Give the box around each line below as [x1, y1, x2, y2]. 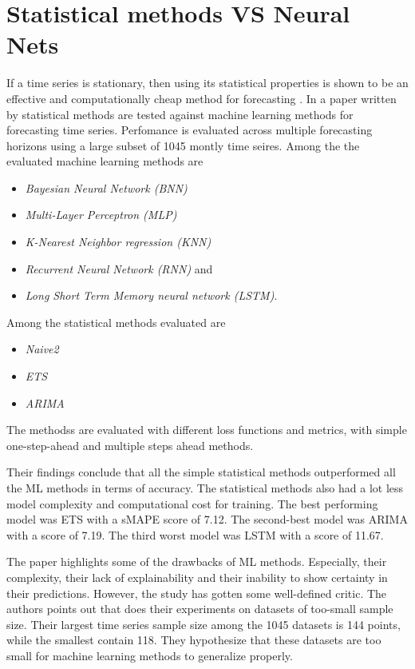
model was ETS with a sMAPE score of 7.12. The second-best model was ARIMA [6, 511, 408, 528]
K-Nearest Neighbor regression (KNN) [25, 233, 211, 250]
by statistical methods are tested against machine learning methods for [6, 106, 354, 122]
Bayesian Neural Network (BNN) [25, 179, 188, 196]
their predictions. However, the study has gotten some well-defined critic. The [6, 584, 387, 601]
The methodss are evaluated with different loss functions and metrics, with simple [6, 421, 407, 438]
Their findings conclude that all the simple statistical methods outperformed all [6, 464, 396, 480]
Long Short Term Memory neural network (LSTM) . [25, 287, 278, 304]
